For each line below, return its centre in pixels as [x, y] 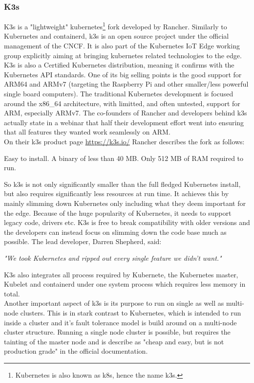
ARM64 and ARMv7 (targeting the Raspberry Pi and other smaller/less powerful [126, 84]
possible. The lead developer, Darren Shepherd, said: [83, 241]
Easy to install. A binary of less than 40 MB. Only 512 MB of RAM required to [124, 158]
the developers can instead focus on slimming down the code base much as [115, 232]
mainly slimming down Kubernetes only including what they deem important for [125, 203]
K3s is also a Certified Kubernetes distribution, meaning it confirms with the [119, 65]
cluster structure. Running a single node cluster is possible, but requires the [117, 332]
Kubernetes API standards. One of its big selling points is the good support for [123, 74]
